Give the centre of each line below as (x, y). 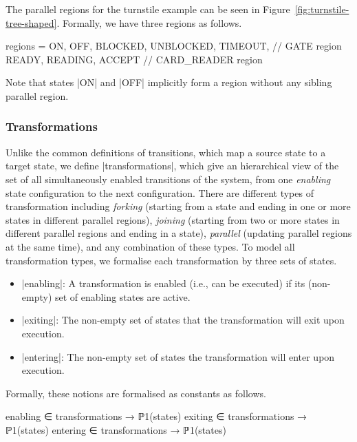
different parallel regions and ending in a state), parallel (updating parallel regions (179, 233)
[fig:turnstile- (322, 9)
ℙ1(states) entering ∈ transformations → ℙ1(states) (116, 429)
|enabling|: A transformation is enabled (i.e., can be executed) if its (163, 283)
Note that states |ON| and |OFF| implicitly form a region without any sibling (169, 82)
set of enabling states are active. (123, 296)
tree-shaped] (31, 22)
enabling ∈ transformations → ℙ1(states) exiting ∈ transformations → (156, 416)
